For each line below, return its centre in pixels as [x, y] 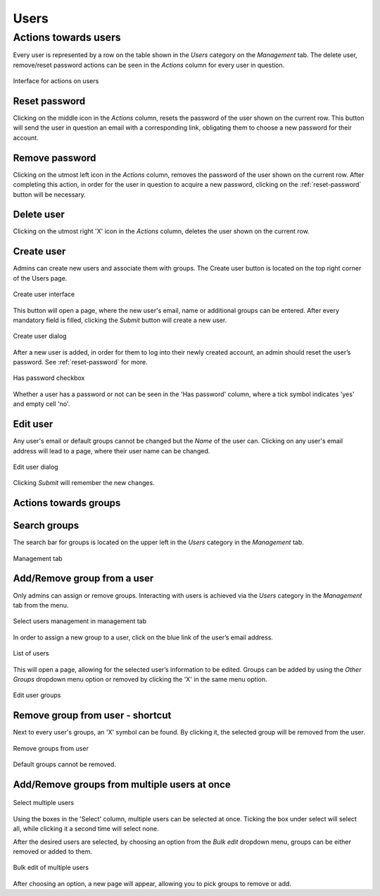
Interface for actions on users [56, 81]
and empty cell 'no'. [42, 404]
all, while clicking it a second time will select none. [86, 829]
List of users [31, 653]
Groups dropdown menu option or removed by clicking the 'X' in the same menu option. [140, 679]
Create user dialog [40, 336]
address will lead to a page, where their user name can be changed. [112, 450]
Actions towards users [67, 37]
